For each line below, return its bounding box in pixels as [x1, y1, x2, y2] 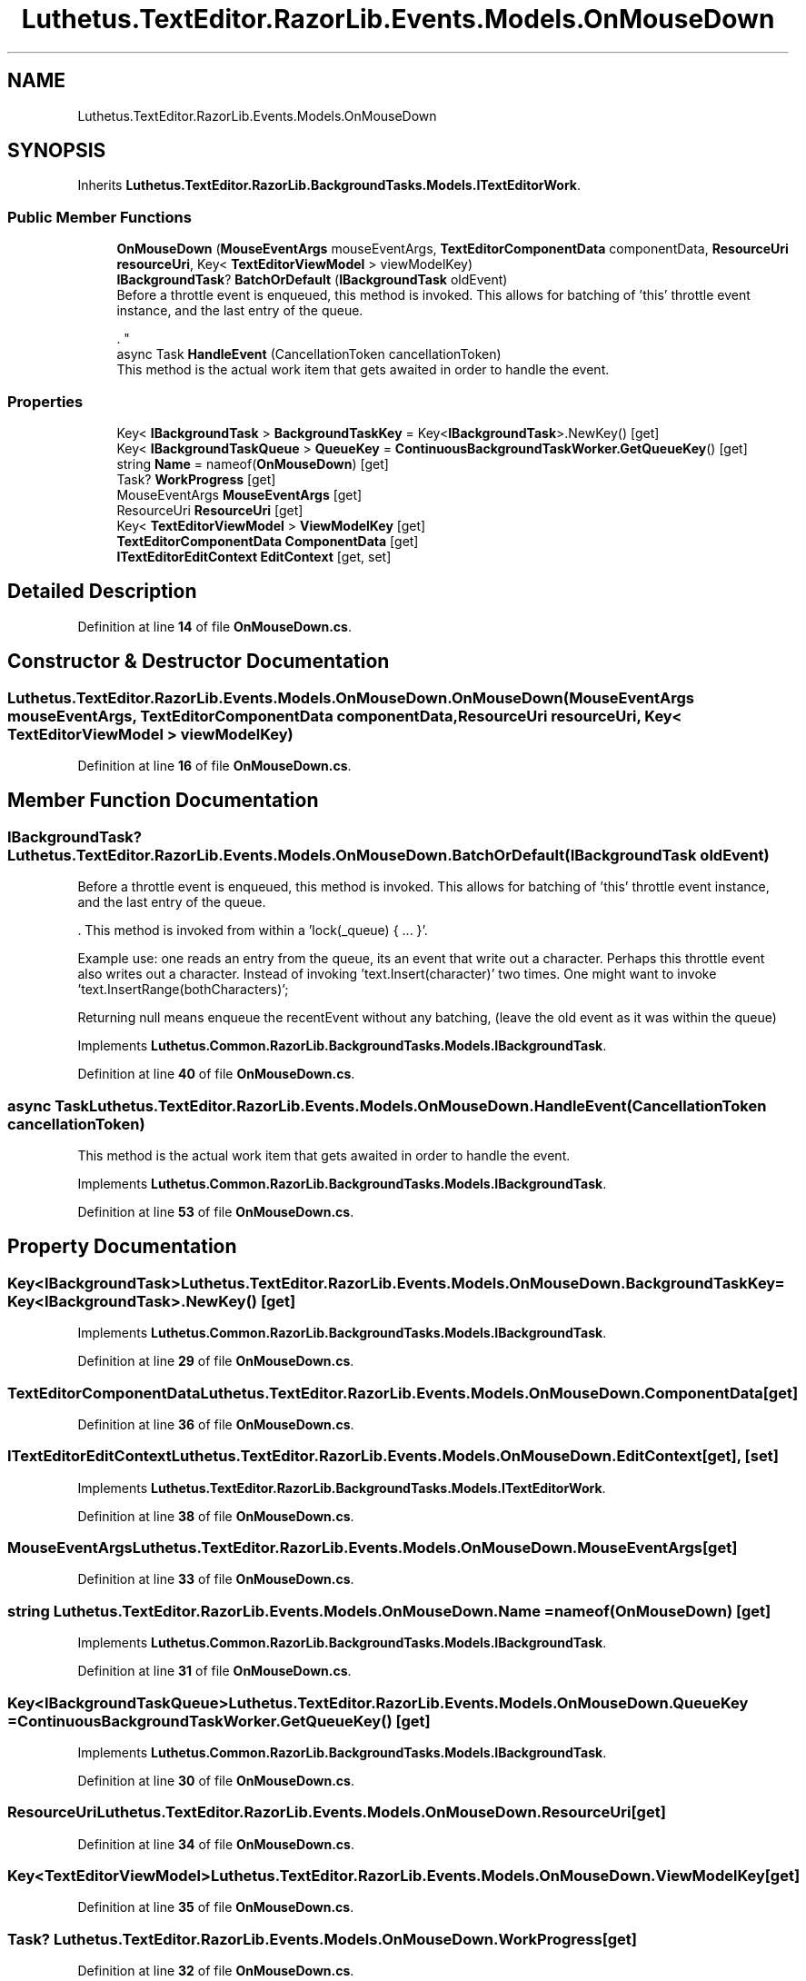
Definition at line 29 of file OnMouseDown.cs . [77, 1353, 354, 1369]
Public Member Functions [7, 207, 192, 226]
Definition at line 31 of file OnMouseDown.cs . [77, 1663, 352, 1679]
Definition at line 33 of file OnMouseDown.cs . [77, 1571, 354, 1588]
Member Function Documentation [7, 789, 319, 812]
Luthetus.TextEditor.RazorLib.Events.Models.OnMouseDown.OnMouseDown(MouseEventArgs [7, 688, 694, 707]
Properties [7, 392, 84, 411]
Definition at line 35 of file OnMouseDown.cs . [77, 1899, 354, 1916]
